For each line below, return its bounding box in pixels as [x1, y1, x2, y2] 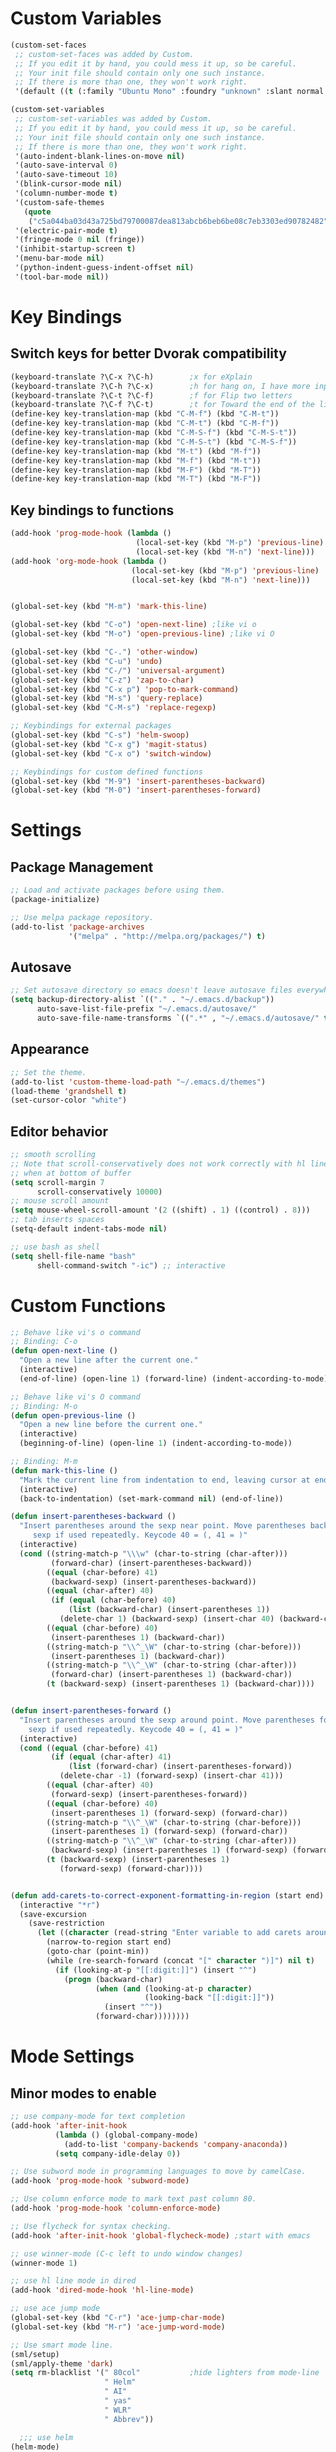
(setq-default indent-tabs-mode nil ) [10, 1224, 168, 1234]
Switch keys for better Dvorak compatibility [10, 345, 287, 362]
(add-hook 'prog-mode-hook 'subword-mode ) [10, 2176, 190, 2186]
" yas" [104, 2396, 132, 2406]
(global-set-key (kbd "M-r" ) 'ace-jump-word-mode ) [10, 2322, 226, 2332]
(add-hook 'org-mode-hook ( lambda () [10, 556, 168, 566]
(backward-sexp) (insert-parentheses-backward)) [50, 1577, 257, 1587]
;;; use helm [19, 2432, 74, 2442]
